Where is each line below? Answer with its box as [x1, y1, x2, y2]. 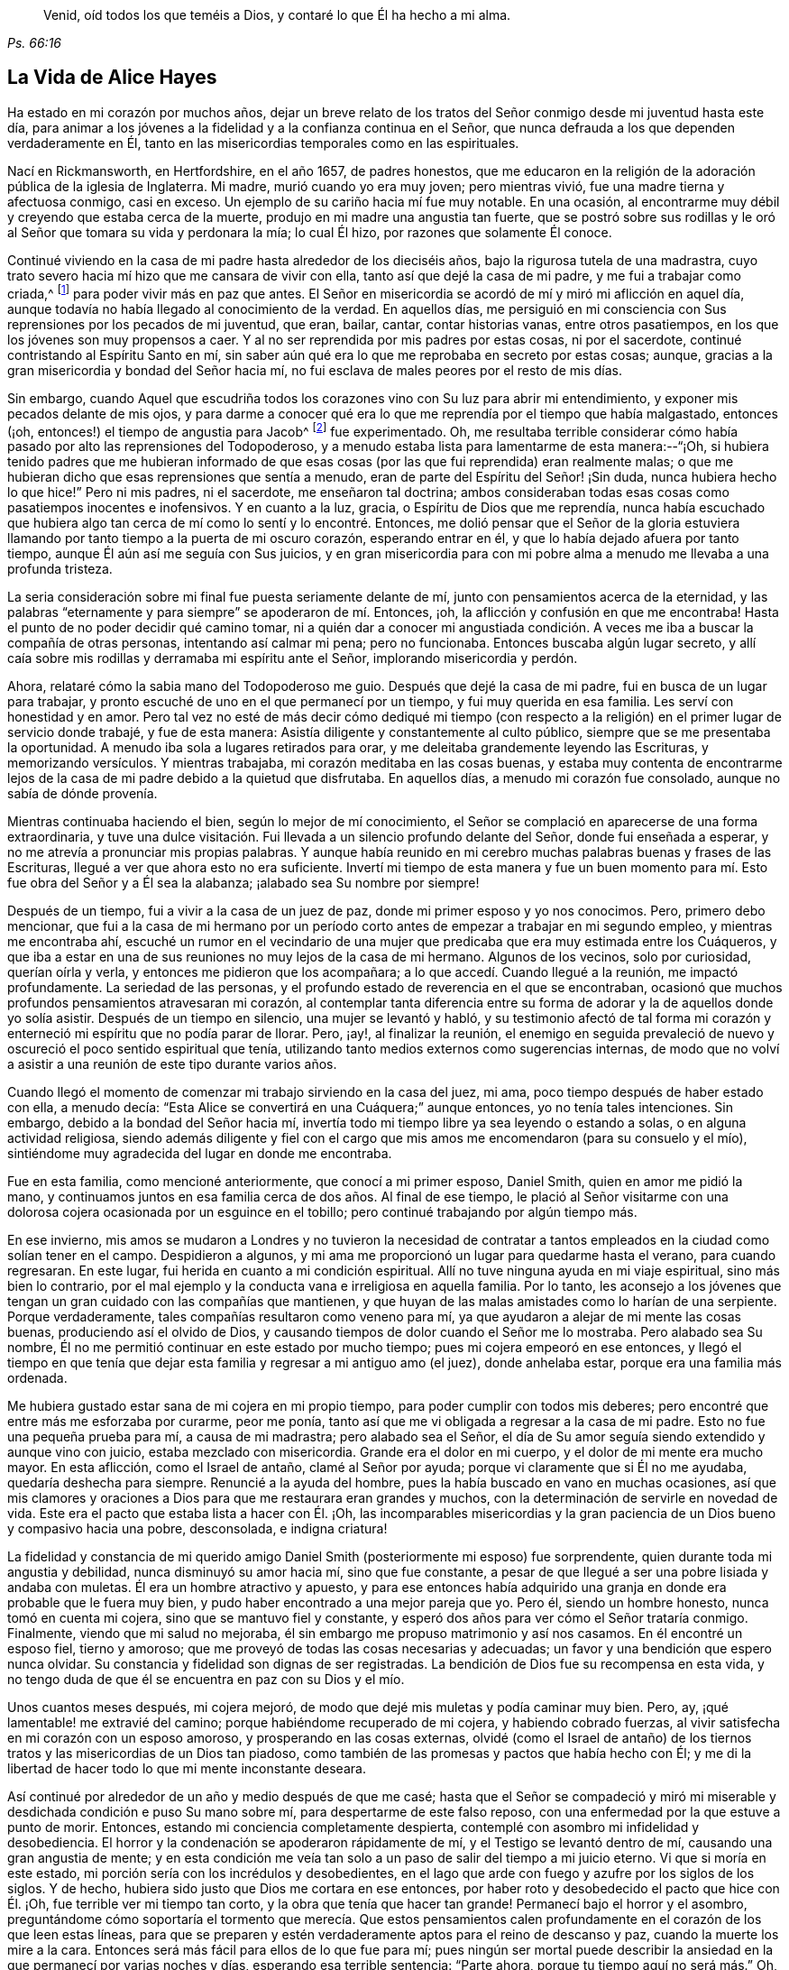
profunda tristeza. [7, 561, 113, 577]
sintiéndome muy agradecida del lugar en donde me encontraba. [7, 1146, 392, 1162]
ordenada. [7, 1370, 68, 1386]
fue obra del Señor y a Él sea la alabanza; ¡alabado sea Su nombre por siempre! [7, 875, 480, 891]
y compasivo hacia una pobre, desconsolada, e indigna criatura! [7, 1521, 388, 1537]
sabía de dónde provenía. [7, 786, 158, 802]
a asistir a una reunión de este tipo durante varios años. [7, 1056, 337, 1072]
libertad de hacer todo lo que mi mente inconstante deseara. [7, 1761, 366, 1777]
